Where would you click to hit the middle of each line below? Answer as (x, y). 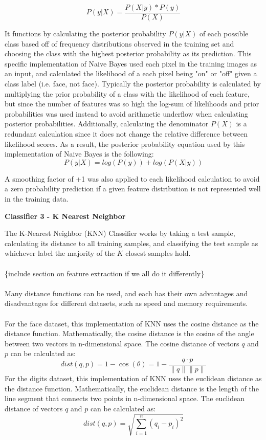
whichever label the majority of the (60, 253)
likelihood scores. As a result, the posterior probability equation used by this (125, 144)
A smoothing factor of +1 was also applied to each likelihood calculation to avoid (132, 178)
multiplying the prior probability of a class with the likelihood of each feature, (127, 93)
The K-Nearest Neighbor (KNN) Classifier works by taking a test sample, (120, 233)
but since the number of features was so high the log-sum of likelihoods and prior (132, 104)
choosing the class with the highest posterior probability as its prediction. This (128, 53)
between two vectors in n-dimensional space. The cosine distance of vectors (122, 343)
